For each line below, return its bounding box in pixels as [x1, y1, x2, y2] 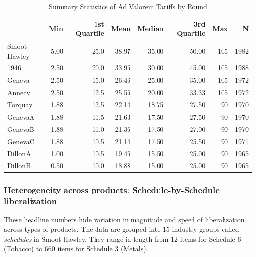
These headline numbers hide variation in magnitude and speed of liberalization [4, 214, 245, 225]
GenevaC [7, 136, 34, 146]
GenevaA [7, 111, 35, 122]
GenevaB [7, 124, 34, 134]
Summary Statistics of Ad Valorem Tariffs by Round [49, 1, 207, 11]
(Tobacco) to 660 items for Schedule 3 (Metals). [4, 243, 148, 254]
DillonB [7, 161, 31, 171]
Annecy [7, 87, 30, 97]
